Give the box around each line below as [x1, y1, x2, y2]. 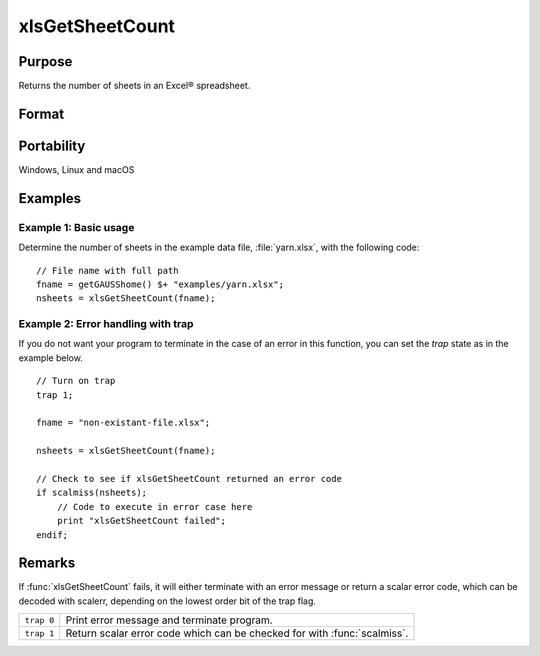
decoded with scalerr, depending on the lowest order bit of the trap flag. [18, 595, 317, 607]
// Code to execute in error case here [56, 501, 253, 512]
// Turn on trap [36, 375, 116, 387]
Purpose [18, 53, 73, 70]
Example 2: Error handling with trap [18, 317, 194, 331]
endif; [36, 529, 69, 540]
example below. [18, 351, 84, 364]
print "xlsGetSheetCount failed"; [56, 515, 227, 527]
